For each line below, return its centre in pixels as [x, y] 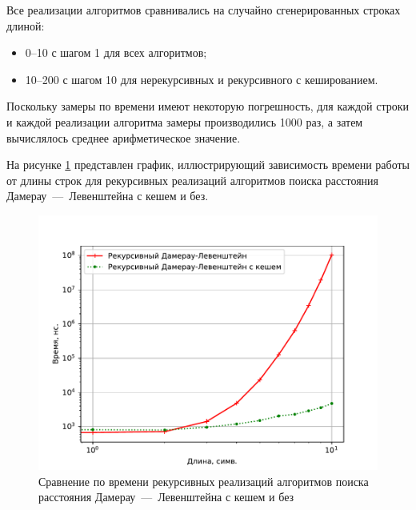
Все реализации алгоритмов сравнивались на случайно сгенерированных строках [204, 10]
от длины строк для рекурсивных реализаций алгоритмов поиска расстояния [193, 180]
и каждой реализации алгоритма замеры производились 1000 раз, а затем [185, 121]
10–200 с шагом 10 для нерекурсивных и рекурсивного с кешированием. [202, 79]
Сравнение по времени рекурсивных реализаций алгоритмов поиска [204, 481]
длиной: [26, 25]
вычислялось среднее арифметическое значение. [124, 137]
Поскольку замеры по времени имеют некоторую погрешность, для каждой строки [208, 106]
